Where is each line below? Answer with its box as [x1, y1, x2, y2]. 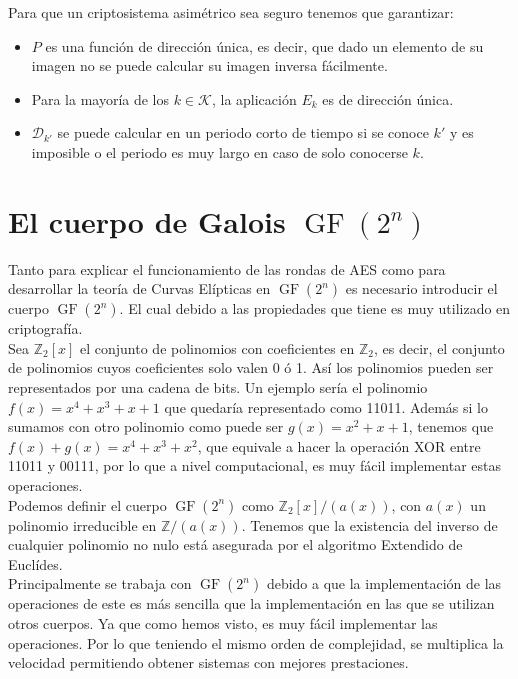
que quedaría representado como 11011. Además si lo [164, 396, 488, 417]
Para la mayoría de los [31, 88, 170, 109]
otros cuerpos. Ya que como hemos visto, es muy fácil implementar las [8, 613, 438, 633]
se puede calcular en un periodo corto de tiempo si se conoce [57, 122, 429, 143]
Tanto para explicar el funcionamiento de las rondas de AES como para [8, 258, 446, 279]
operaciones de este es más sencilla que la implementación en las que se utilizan [8, 593, 495, 614]
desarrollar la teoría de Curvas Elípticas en [8, 278, 271, 299]
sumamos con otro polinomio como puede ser [8, 416, 284, 437]
